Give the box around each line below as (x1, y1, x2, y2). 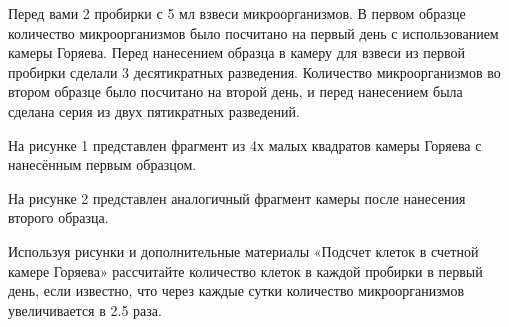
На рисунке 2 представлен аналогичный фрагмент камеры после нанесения (8, 187, 466, 208)
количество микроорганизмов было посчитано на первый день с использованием (8, 22, 499, 43)
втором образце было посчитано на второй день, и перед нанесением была (8, 81, 463, 102)
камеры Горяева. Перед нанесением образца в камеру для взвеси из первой (8, 42, 465, 63)
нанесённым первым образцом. (8, 154, 197, 175)
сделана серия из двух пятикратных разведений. (8, 100, 300, 121)
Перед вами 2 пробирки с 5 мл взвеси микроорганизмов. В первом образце (8, 3, 466, 23)
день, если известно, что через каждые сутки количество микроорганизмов (8, 280, 465, 301)
